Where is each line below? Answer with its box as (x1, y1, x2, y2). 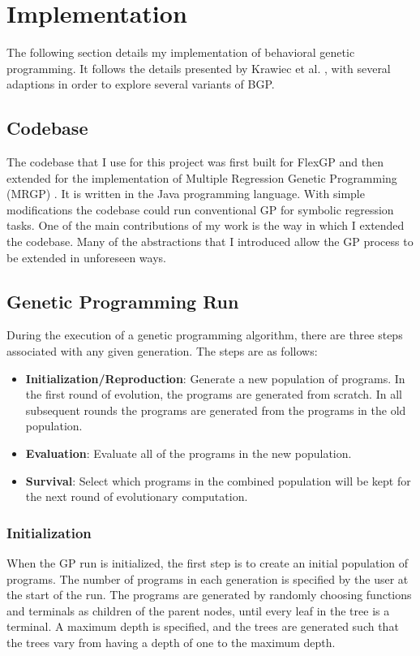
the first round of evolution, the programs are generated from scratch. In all (25, 386, 402, 403)
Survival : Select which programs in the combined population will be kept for (25, 472, 411, 489)
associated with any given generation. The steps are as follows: (6, 343, 318, 360)
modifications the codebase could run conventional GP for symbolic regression (6, 201, 394, 218)
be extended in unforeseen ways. (6, 248, 166, 265)
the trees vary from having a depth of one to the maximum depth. (6, 634, 336, 650)
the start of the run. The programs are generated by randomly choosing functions (6, 586, 412, 603)
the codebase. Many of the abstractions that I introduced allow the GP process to (6, 233, 414, 250)
